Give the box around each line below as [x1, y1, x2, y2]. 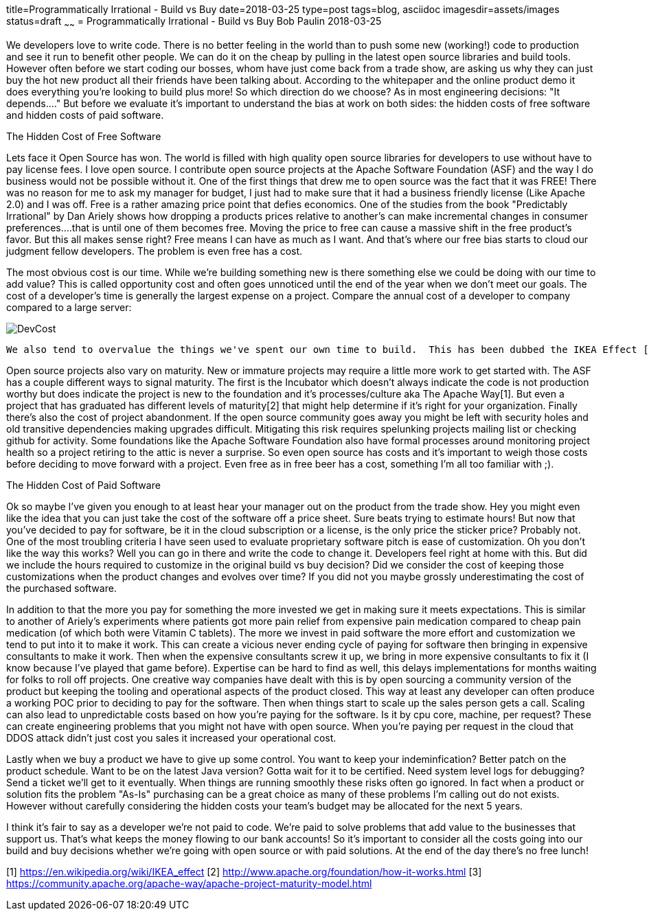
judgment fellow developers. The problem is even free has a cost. [6, 244, 303, 257]
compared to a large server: [6, 301, 132, 313]
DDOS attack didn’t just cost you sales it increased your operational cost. [6, 731, 337, 744]
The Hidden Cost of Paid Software [6, 479, 161, 491]
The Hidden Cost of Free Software [6, 130, 161, 142]
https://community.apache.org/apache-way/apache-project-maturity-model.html [6, 877, 372, 889]
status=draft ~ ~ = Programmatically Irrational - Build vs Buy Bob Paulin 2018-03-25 [6, 15, 382, 30]
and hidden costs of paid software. [6, 108, 164, 121]
